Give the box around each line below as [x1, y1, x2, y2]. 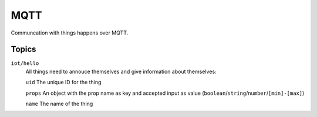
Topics [11, 44, 36, 54]
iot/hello [11, 60, 39, 67]
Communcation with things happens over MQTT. [11, 29, 129, 36]
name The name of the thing [25, 100, 93, 108]
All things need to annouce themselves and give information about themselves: [25, 68, 217, 75]
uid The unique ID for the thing [25, 79, 102, 86]
